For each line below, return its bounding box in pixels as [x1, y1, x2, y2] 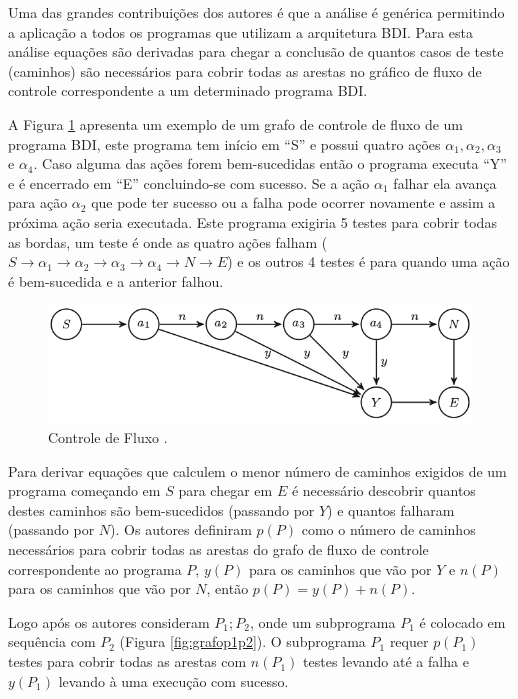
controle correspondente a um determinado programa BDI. [8, 80, 368, 101]
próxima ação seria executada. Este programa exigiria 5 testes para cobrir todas [8, 211, 497, 232]
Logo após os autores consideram [8, 611, 210, 632]
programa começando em [8, 480, 161, 501]
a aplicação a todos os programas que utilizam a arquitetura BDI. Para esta [8, 21, 474, 42]
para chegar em [178, 480, 273, 501]
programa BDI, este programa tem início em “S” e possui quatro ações [8, 133, 441, 154]
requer [389, 631, 429, 652]
